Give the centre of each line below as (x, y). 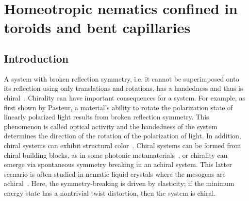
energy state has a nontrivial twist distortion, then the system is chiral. (110, 193)
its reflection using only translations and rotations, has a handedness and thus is (124, 88)
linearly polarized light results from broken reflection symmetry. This (107, 117)
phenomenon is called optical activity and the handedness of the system (111, 126)
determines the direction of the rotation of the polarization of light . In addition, (123, 136)
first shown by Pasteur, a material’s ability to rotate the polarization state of (118, 107)
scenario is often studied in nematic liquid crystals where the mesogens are (115, 174)
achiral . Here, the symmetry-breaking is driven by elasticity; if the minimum (119, 183)
